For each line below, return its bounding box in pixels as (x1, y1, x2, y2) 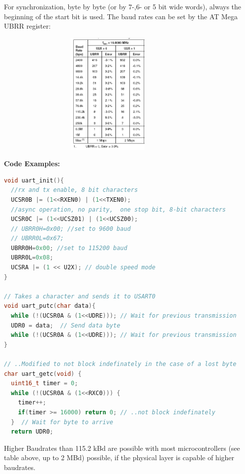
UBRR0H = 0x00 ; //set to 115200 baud (11, 244, 127, 252)
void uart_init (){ (4, 177, 64, 184)
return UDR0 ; (11, 428, 54, 436)
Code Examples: (4, 158, 60, 169)
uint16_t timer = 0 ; (11, 380, 78, 387)
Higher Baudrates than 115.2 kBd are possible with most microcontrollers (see (4, 442, 240, 453)
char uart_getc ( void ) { (4, 370, 82, 377)
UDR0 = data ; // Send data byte (11, 322, 121, 329)
